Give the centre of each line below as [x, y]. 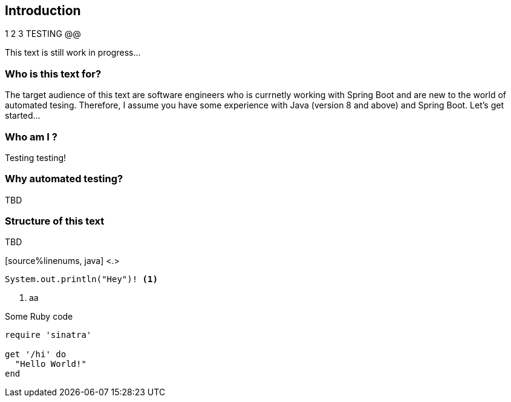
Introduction [43, 11]
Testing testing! [36, 157]
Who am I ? [31, 137]
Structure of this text [55, 221]
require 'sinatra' [48, 335]
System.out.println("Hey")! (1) [81, 279]
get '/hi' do [36, 354]
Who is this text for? [53, 74]
